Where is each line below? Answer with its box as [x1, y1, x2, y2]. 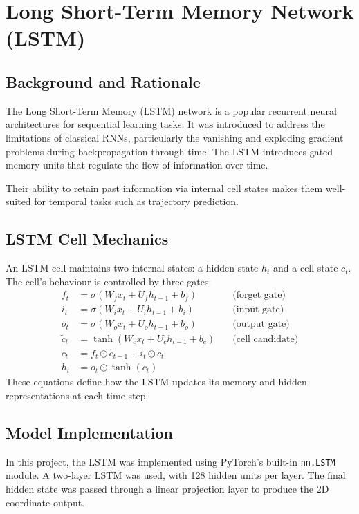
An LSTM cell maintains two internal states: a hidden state [6, 260, 259, 275]
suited [6, 194, 31, 209]
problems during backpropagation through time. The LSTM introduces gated [6, 144, 333, 158]
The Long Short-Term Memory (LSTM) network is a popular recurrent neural [6, 103, 337, 117]
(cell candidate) [232, 334, 299, 344]
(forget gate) [232, 290, 286, 301]
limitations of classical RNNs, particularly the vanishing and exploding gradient [6, 130, 344, 144]
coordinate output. [6, 495, 85, 509]
